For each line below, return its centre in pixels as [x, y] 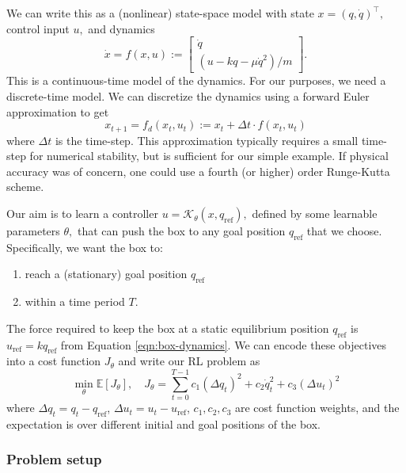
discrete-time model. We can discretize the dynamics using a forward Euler [188, 96]
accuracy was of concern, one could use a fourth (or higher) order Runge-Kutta [198, 171]
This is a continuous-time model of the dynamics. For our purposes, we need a [196, 80]
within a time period [75, 301]
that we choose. [344, 231]
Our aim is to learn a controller [82, 214]
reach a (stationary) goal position [106, 274]
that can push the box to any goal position [181, 231]
